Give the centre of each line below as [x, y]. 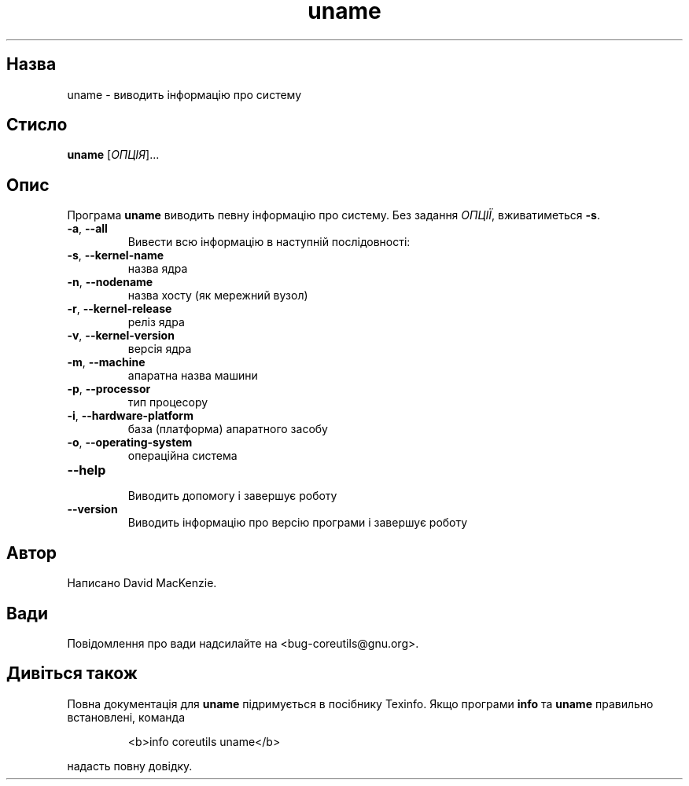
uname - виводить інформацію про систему [184, 94]
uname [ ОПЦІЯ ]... [113, 155]
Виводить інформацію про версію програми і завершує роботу [298, 523]
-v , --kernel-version [121, 336]
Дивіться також [72, 674]
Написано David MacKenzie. [142, 583]
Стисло [37, 125]
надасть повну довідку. [130, 766]
